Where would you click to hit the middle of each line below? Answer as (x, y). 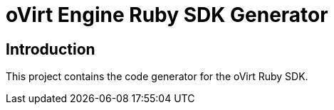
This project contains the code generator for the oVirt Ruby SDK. (157, 77)
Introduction (51, 49)
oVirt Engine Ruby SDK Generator (167, 15)
